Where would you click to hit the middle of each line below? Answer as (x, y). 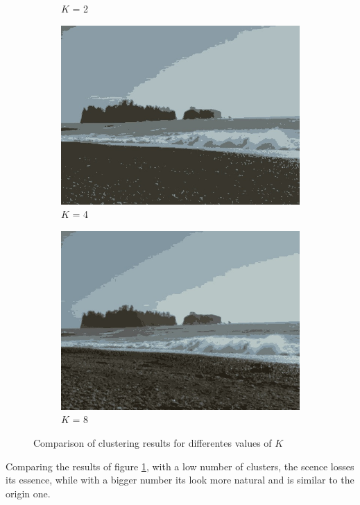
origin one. (28, 493)
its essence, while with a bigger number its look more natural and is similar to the (180, 480)
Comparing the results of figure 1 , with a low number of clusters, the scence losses (180, 466)
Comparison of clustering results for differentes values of (153, 442)
